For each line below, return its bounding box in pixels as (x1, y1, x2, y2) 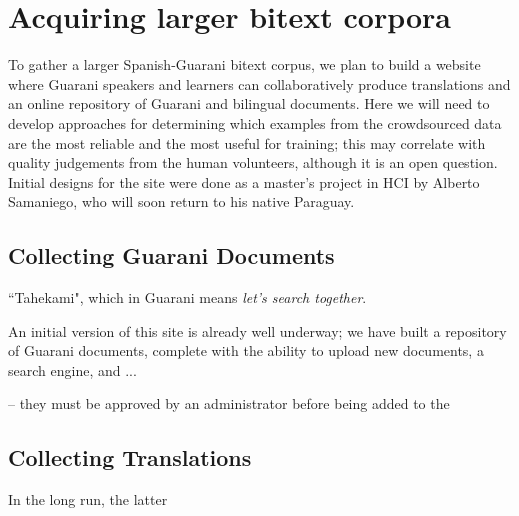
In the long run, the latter (8, 489, 168, 510)
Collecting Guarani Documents (8, 240, 335, 271)
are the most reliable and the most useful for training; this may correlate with (8, 132, 486, 153)
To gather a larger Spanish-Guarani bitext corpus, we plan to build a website (8, 54, 481, 75)
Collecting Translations (8, 442, 252, 473)
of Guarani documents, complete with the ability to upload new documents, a (8, 340, 484, 361)
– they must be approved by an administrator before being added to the (8, 393, 450, 414)
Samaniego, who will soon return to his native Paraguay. (8, 191, 355, 212)
